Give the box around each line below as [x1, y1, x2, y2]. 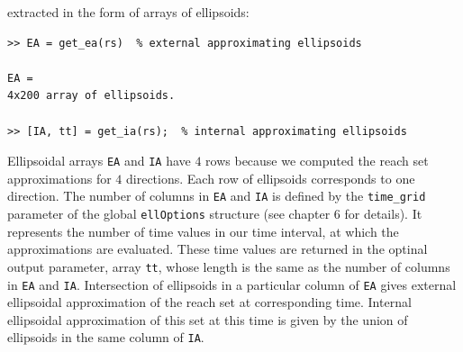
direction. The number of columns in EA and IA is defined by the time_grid [7, 186, 426, 205]
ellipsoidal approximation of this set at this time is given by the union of [7, 310, 408, 329]
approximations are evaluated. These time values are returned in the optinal [7, 239, 428, 258]
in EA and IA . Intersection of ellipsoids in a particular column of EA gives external [7, 275, 457, 293]
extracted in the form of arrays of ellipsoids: [7, 3, 250, 21]
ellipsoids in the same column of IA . [7, 328, 204, 347]
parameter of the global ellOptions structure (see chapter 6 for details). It [7, 204, 422, 223]
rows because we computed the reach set [205, 151, 429, 170]
